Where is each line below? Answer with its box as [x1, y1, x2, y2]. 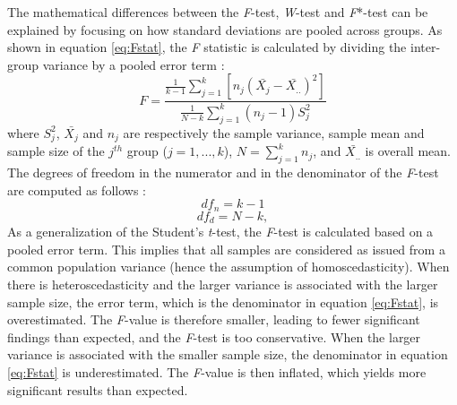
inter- [410, 38, 441, 56]
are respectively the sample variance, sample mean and [123, 123, 425, 142]
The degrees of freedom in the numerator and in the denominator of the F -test [7, 163, 439, 182]
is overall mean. [365, 142, 451, 160]
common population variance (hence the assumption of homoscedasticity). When [7, 257, 450, 276]
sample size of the [7, 142, 105, 160]
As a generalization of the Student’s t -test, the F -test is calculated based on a [7, 222, 434, 241]
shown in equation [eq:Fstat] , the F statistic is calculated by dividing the [7, 38, 407, 56]
